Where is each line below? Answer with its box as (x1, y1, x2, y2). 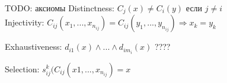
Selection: (5, 62, 40, 75)
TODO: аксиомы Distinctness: (5, 2, 114, 14)
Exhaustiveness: (5, 40, 62, 53)
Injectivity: (5, 16, 44, 28)
